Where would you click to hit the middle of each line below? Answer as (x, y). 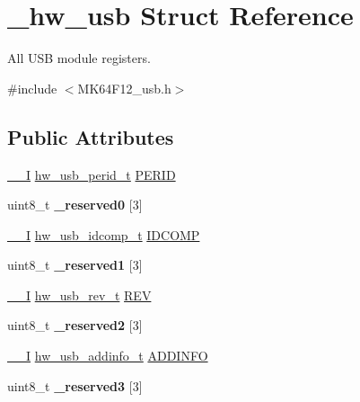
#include (32, 88)
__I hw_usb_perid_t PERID (92, 174)
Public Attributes (91, 136)
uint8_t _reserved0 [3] (75, 205)
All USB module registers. (79, 58)
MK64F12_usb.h (124, 88)
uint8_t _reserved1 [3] (75, 265)
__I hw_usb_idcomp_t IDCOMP (104, 234)
